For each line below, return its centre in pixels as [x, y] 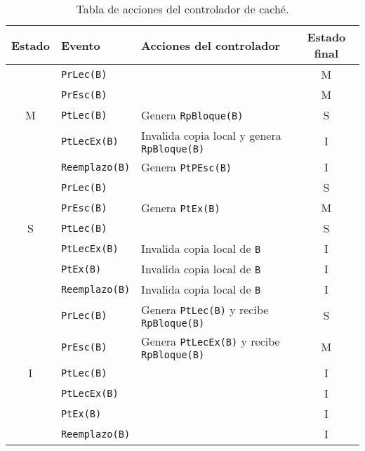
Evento [80, 45]
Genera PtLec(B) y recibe [205, 309]
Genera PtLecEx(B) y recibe [211, 341]
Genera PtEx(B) [181, 208]
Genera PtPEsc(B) [187, 167]
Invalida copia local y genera [211, 135]
